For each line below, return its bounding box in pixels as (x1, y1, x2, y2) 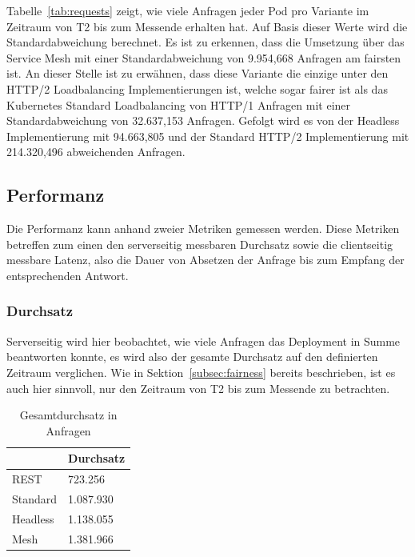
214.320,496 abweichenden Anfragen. (6, 143, 186, 160)
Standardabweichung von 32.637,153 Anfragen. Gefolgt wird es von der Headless (6, 112, 400, 129)
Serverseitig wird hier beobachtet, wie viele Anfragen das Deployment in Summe (6, 332, 401, 349)
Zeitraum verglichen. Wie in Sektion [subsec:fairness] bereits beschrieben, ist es (6, 363, 396, 380)
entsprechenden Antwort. (6, 266, 129, 283)
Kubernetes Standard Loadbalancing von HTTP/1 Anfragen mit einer (6, 96, 351, 113)
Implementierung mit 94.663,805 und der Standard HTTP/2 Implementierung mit (6, 127, 409, 144)
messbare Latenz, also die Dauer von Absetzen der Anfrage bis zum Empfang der (6, 251, 405, 268)
